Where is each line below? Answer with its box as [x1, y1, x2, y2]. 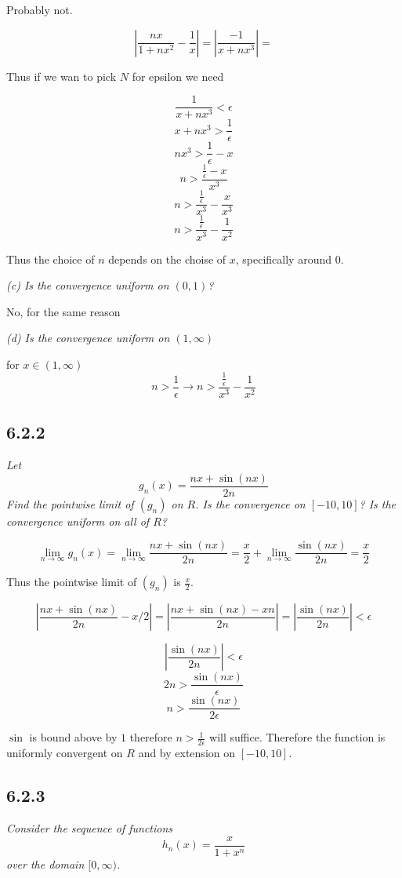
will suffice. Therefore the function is [209, 729, 386, 745]
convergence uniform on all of [6, 512, 150, 529]
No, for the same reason [6, 303, 121, 319]
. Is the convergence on [195, 495, 306, 512]
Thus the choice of [6, 250, 95, 267]
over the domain [6, 855, 85, 872]
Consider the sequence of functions [6, 820, 173, 836]
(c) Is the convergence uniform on [6, 277, 169, 293]
